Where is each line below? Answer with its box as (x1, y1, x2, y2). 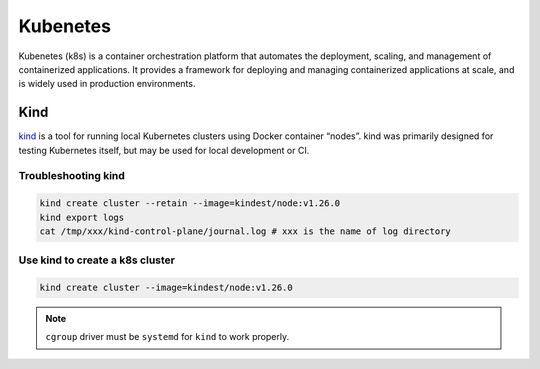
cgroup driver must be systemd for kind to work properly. (45, 331, 290, 343)
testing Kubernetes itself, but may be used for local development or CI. (18, 144, 310, 156)
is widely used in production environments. (18, 78, 196, 90)
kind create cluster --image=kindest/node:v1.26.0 (39, 282, 294, 294)
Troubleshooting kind (18, 169, 125, 183)
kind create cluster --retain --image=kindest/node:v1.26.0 (39, 198, 341, 209)
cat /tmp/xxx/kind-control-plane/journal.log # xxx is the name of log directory (39, 225, 452, 237)
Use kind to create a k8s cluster (18, 253, 175, 267)
